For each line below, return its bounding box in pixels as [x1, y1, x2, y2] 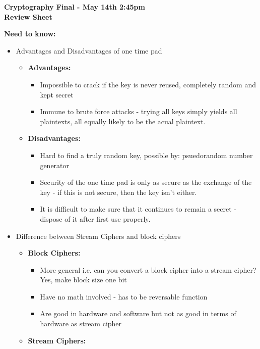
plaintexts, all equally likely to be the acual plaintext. [40, 116, 206, 126]
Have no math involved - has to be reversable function [40, 291, 208, 302]
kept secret [40, 89, 74, 99]
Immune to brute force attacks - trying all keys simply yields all [40, 106, 237, 117]
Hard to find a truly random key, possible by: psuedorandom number [40, 149, 253, 160]
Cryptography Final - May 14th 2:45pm [4, 2, 145, 12]
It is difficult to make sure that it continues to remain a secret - [40, 204, 237, 214]
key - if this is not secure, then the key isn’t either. [40, 186, 197, 197]
